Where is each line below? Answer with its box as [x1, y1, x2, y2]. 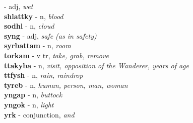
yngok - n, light [4, 99, 54, 109]
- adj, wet [4, 1, 33, 11]
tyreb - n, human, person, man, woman [4, 79, 128, 90]
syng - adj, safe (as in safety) [4, 30, 97, 41]
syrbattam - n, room [4, 40, 71, 51]
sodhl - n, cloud [4, 21, 54, 31]
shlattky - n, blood [4, 11, 63, 21]
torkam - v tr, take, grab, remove [4, 50, 109, 60]
